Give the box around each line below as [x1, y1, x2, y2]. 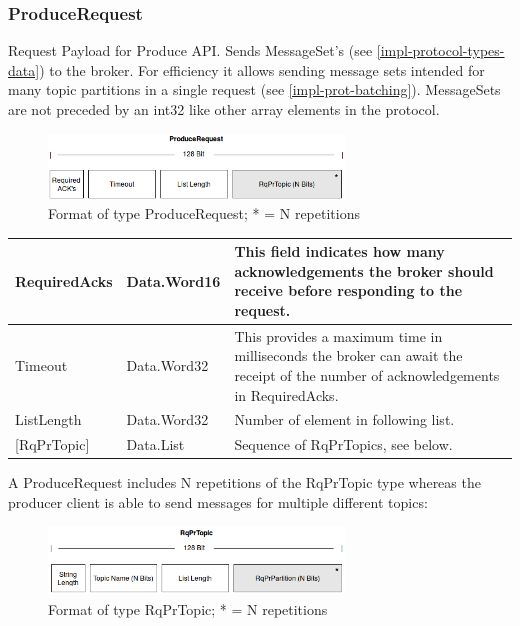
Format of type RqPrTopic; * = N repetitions [48, 598, 328, 619]
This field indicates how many [234, 241, 445, 262]
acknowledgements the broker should [234, 260, 494, 281]
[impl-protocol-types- [376, 40, 505, 61]
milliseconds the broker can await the [234, 345, 463, 366]
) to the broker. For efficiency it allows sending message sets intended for [39, 59, 485, 80]
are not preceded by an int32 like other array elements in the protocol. [8, 99, 440, 119]
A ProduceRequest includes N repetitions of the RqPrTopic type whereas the [8, 472, 481, 493]
